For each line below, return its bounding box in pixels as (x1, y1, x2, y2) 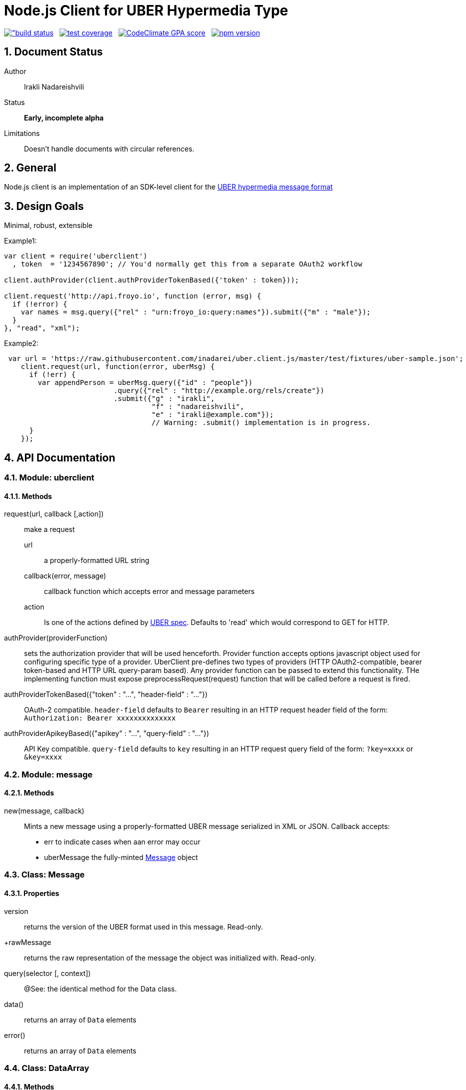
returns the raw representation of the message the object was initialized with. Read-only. (24, 953, 316, 962)
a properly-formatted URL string (44, 556, 149, 565)
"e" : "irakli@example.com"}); (151, 410, 274, 419)
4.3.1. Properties (4, 888, 59, 897)
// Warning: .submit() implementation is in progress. (151, 418, 371, 427)
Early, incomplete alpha (24, 113, 104, 122)
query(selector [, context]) (4, 968, 91, 977)
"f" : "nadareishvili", (151, 402, 244, 411)
